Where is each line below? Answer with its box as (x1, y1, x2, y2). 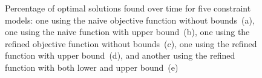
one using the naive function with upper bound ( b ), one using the (5, 25, 250, 38)
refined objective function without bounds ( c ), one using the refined (5, 37, 257, 50)
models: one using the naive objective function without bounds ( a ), (5, 13, 255, 26)
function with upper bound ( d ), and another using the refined (5, 49, 235, 62)
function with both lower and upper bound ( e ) (5, 60, 178, 73)
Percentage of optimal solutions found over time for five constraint (5, 2, 251, 14)
